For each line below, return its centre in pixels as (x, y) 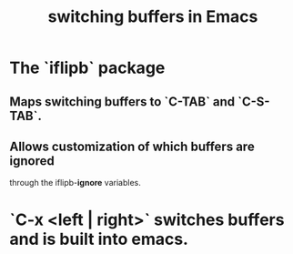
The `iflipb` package (87, 68)
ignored (32, 161)
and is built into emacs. (99, 239)
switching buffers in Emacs (153, 17)
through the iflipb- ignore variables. (75, 183)
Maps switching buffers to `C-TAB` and (122, 102)
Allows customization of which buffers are (132, 146)
